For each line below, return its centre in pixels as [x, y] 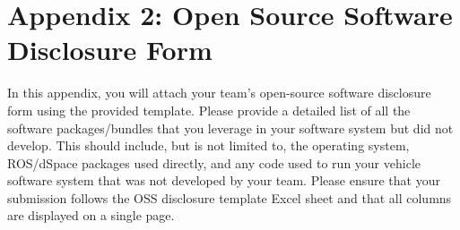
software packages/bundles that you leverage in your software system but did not [230, 128]
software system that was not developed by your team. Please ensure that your [224, 180]
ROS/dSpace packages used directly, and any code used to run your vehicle [214, 162]
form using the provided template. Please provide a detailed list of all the [209, 110]
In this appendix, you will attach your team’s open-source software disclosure [219, 93]
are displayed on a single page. [91, 215]
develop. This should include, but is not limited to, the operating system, [208, 145]
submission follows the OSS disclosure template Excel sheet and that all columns [230, 197]
